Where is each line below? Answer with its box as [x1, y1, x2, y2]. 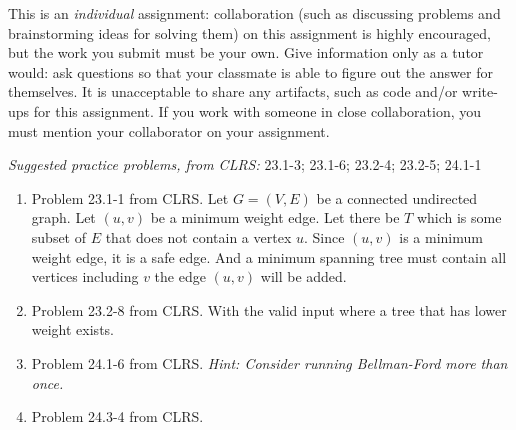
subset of [31, 226, 87, 247]
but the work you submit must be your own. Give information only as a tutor [8, 42, 484, 63]
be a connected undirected [316, 187, 478, 208]
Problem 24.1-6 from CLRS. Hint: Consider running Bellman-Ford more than [31, 352, 508, 373]
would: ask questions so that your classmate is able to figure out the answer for [8, 61, 493, 82]
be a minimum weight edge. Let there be [150, 207, 400, 228]
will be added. [260, 266, 347, 287]
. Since [303, 226, 345, 247]
